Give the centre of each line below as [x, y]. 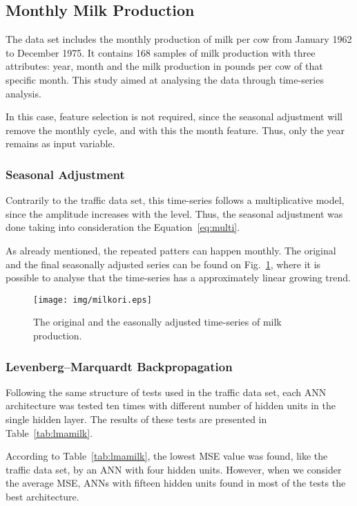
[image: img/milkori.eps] [93, 300]
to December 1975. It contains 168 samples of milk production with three [161, 52]
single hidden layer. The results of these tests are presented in [136, 419]
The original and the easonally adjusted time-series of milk [157, 322]
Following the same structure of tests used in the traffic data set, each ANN [166, 392]
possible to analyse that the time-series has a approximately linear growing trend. [178, 278]
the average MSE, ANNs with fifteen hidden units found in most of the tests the [176, 483]
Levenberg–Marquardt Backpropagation [119, 366]
